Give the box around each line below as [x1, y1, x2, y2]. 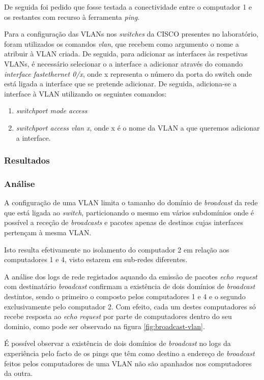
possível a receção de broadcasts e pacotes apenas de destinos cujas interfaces [4, 217, 243, 228]
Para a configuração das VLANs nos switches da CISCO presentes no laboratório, [4, 28, 258, 39]
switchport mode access [16, 105, 87, 116]
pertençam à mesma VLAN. [4, 227, 92, 237]
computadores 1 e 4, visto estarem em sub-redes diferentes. [4, 254, 188, 265]
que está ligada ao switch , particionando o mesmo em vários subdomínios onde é [4, 207, 254, 217]
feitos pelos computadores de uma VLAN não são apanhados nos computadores [4, 358, 252, 368]
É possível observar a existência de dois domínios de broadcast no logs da [4, 338, 231, 349]
